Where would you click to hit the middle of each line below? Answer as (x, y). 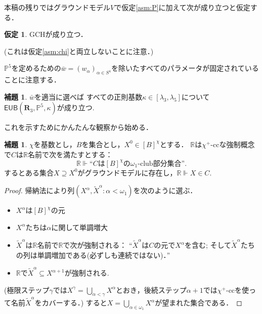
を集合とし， (103, 144)
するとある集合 (29, 172)
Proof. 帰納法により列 (39, 190)
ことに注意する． (32, 80)
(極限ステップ (27, 289)
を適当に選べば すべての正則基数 (89, 96)
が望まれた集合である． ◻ (199, 303)
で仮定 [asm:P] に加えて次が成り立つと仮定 (182, 7)
